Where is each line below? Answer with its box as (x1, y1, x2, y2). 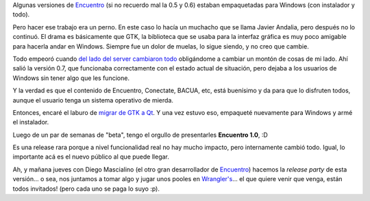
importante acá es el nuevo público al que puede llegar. (12, 152, 169, 161)
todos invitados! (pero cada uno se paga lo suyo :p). (12, 185, 160, 193)
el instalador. (12, 118, 49, 126)
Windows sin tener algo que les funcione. (12, 74, 130, 82)
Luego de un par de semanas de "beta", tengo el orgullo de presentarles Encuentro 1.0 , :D (12, 131, 269, 139)
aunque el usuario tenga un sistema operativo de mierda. (12, 96, 174, 104)
